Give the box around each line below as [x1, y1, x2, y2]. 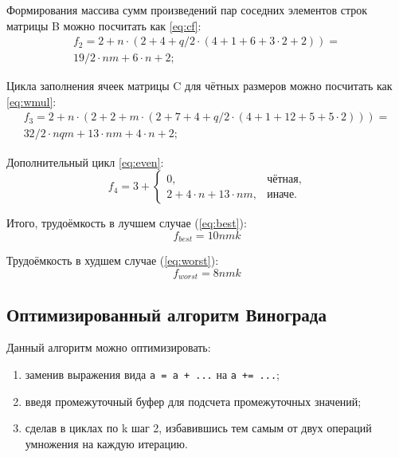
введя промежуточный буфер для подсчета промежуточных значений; [25, 392, 362, 409]
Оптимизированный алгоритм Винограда [6, 301, 327, 326]
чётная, [267, 173, 302, 185]
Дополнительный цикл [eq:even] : [6, 153, 164, 170]
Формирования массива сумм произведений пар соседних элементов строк [6, 2, 368, 18]
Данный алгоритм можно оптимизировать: [6, 339, 211, 356]
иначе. [267, 188, 298, 200]
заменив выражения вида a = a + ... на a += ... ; [25, 365, 280, 382]
